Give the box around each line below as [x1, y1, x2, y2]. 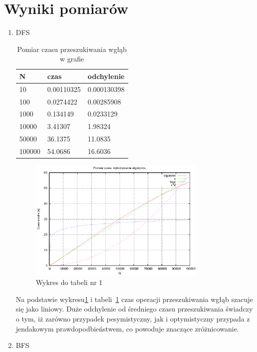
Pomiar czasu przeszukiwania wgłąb [17, 43, 127, 54]
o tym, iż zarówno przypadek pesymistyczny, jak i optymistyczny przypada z [15, 313, 250, 324]
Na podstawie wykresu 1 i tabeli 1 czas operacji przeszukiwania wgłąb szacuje [15, 293, 253, 304]
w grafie [60, 53, 84, 64]
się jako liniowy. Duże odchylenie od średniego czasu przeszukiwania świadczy [15, 303, 253, 314]
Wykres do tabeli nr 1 [35, 277, 103, 287]
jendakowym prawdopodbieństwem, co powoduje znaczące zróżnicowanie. [15, 323, 239, 333]
